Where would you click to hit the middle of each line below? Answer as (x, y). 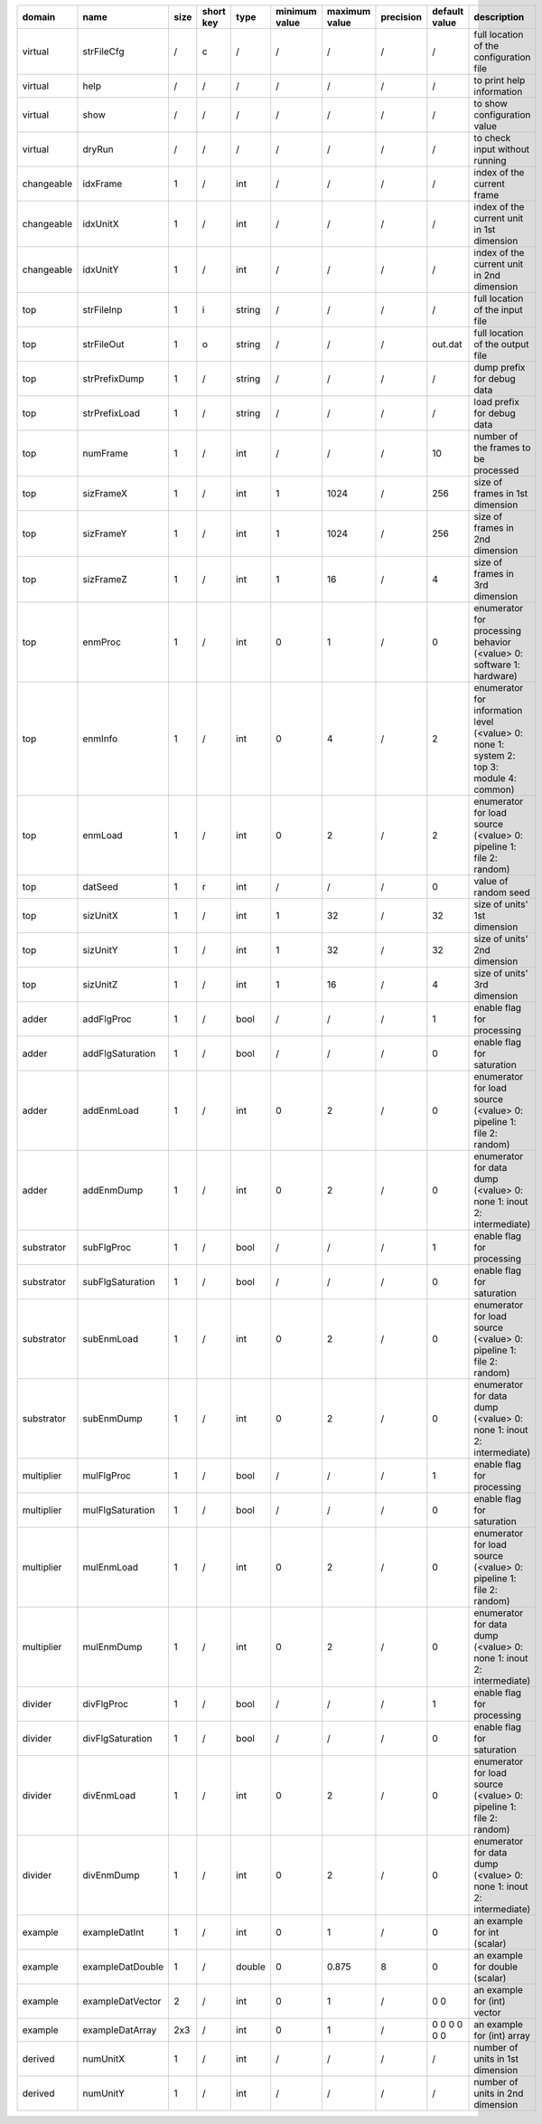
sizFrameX (105, 493)
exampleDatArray (120, 2030)
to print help (500, 80)
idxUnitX (101, 224)
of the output (501, 344)
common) (494, 789)
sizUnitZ (100, 984)
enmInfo (100, 739)
